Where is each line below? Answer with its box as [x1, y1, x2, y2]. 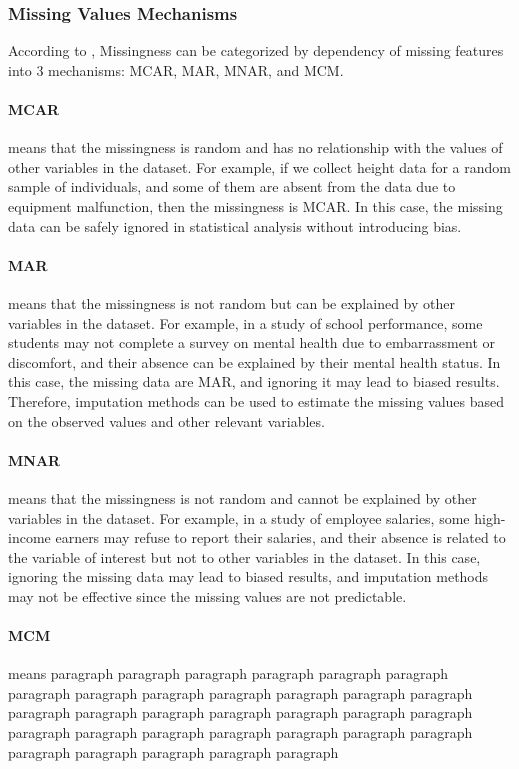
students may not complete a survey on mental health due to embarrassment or [8, 332, 495, 353]
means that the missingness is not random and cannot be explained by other [8, 487, 477, 508]
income [8, 527, 51, 548]
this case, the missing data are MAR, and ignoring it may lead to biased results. [8, 371, 500, 392]
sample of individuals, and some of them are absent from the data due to [8, 176, 456, 197]
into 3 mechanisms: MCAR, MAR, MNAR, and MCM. [8, 59, 344, 80]
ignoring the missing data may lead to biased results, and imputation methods [8, 566, 489, 587]
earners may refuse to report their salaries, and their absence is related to [55, 527, 506, 548]
